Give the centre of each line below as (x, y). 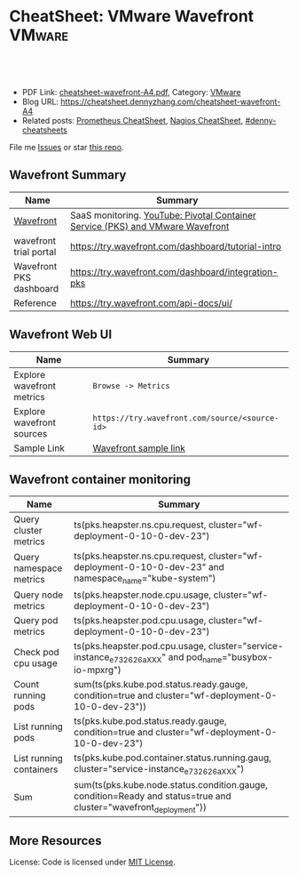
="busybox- (247, 657)
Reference (35, 302)
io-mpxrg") (98, 670)
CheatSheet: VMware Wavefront (132, 16)
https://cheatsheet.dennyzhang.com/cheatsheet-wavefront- (171, 101)
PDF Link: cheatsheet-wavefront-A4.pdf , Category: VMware (131, 92)
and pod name (195, 658)
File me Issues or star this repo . (67, 147)
